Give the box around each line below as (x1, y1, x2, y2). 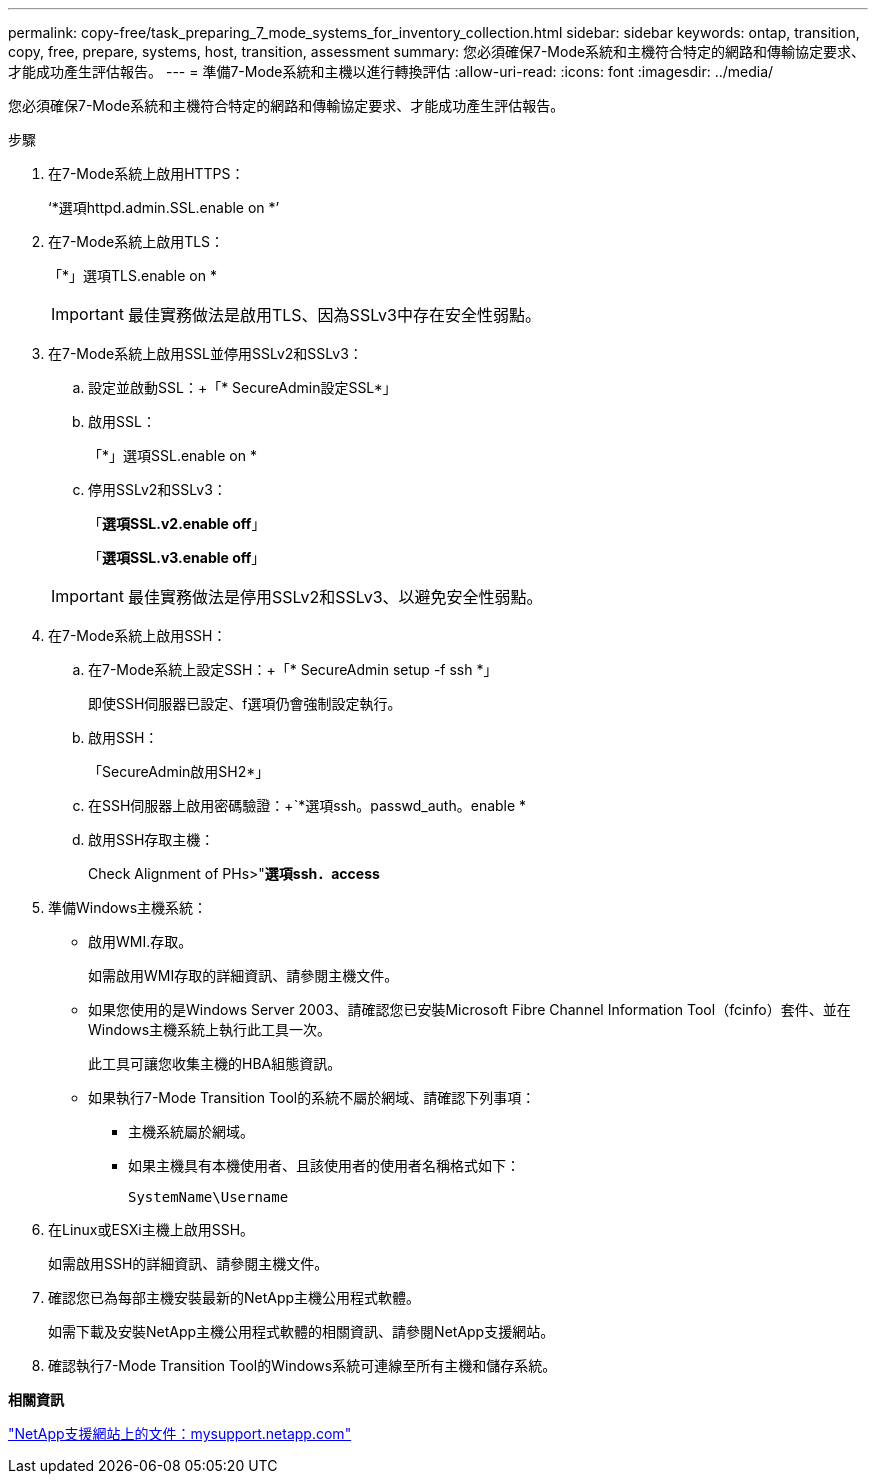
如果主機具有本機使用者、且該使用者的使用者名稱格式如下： (128, 1157, 520, 1174)
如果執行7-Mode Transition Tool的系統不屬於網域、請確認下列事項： (88, 1089, 536, 1106)
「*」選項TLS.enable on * (48, 267, 217, 284)
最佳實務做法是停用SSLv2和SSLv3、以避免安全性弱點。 (127, 587, 543, 607)
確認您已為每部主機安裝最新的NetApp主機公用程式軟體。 (48, 1289, 421, 1306)
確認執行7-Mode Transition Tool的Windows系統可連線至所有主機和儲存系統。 (48, 1357, 557, 1374)
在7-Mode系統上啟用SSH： (48, 627, 227, 644)
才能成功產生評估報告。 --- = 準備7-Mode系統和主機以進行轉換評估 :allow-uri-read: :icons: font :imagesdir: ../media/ (8, 63, 774, 80)
